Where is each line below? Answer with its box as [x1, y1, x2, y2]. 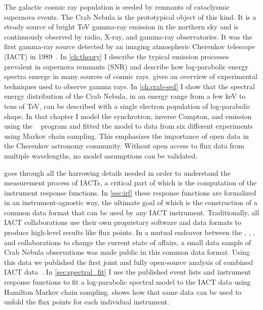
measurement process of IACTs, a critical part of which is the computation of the [4, 177, 257, 188]
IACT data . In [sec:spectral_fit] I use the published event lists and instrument [4, 266, 251, 277]
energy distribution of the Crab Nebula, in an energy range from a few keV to [4, 91, 246, 101]
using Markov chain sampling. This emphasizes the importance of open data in [4, 130, 249, 141]
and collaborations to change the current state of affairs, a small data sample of [4, 237, 251, 247]
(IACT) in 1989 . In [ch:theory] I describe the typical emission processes [4, 51, 229, 61]
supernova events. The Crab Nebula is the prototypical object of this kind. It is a [4, 11, 256, 22]
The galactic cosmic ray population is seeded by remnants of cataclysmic [4, 2, 230, 12]
